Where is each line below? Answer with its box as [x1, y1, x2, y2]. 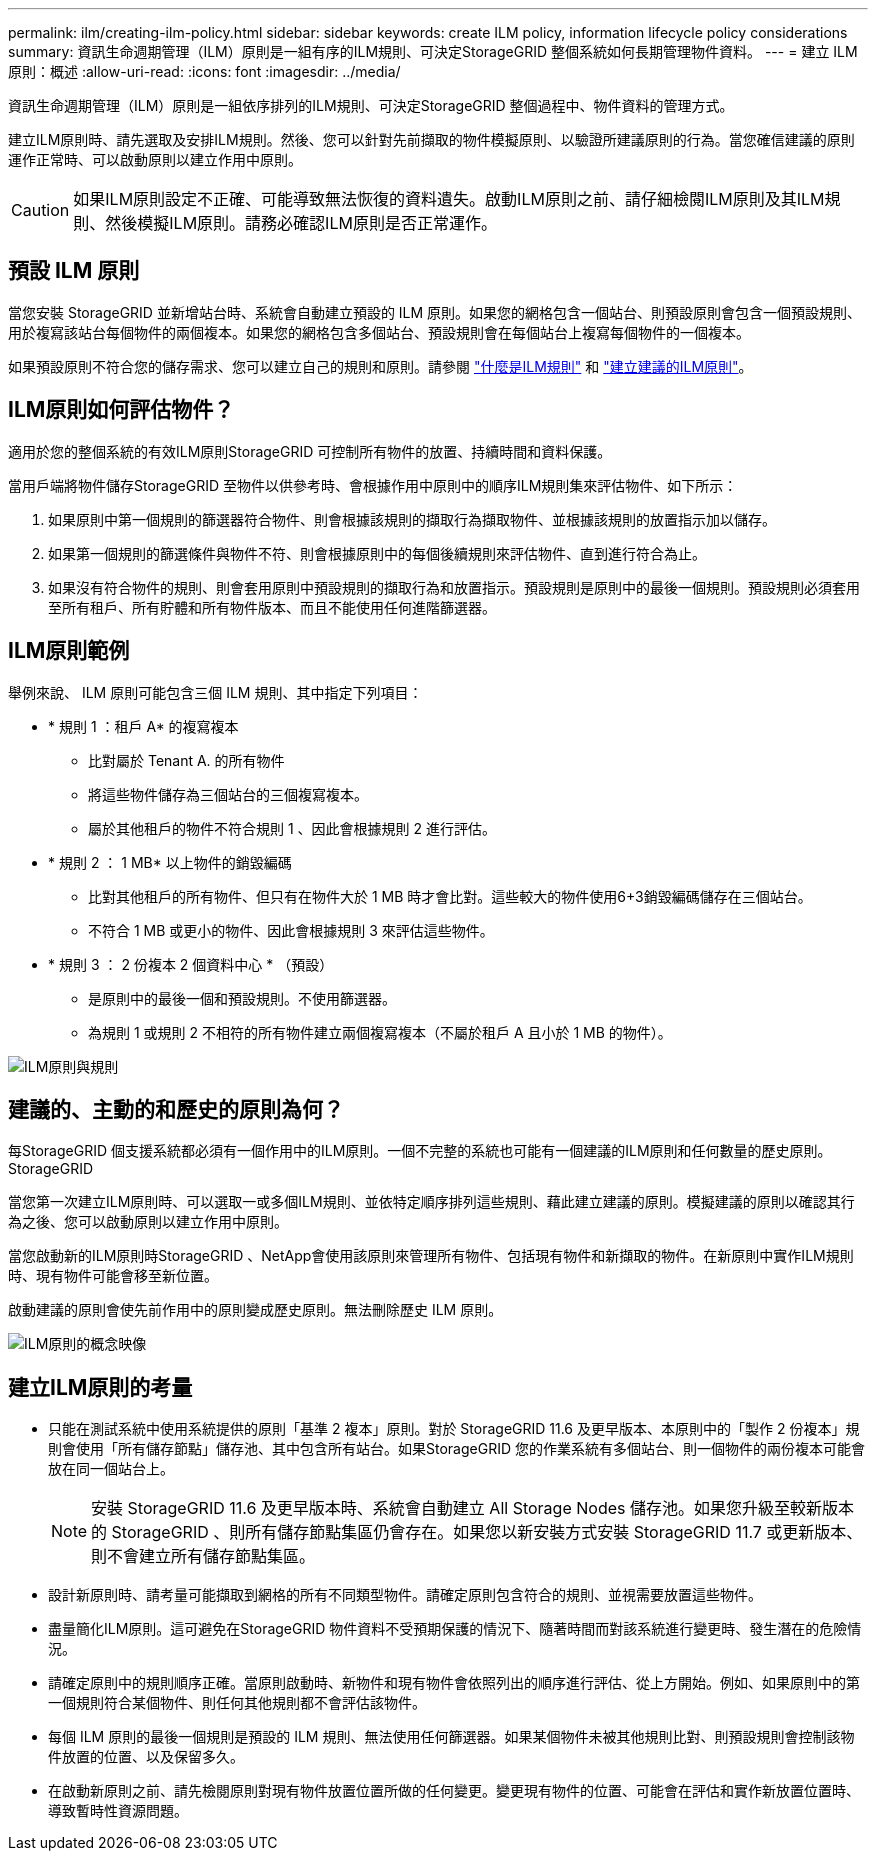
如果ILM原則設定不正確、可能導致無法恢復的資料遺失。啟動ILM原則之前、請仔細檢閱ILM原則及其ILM [73, 189, 825, 209]
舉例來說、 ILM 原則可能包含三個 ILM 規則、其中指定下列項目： [8, 683, 423, 701]
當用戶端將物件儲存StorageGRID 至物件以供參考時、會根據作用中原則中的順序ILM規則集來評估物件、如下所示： [8, 476, 738, 494]
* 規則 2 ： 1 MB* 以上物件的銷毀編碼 [48, 853, 292, 871]
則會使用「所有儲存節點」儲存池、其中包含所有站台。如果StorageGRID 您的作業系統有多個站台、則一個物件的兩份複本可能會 [48, 1440, 865, 1458]
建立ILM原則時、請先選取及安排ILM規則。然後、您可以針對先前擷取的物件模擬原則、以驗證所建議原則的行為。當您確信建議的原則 [8, 131, 855, 148]
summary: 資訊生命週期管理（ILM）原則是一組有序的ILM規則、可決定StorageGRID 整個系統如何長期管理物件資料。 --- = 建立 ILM [8, 43, 858, 60]
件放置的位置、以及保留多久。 [48, 1748, 244, 1766]
